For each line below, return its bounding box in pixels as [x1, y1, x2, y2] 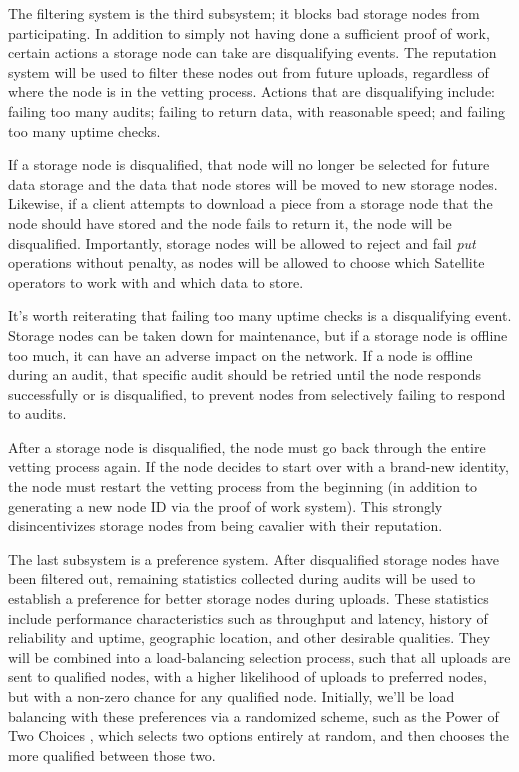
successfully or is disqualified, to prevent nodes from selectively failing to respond [8, 383, 506, 404]
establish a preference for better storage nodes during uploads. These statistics [8, 588, 489, 609]
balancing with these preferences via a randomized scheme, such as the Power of [8, 705, 499, 726]
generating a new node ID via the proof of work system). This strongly [8, 495, 443, 516]
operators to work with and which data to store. [8, 271, 304, 292]
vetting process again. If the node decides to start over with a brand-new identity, [8, 456, 509, 477]
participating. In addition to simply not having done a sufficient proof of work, [8, 22, 490, 43]
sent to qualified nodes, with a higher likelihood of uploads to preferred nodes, [8, 666, 487, 687]
